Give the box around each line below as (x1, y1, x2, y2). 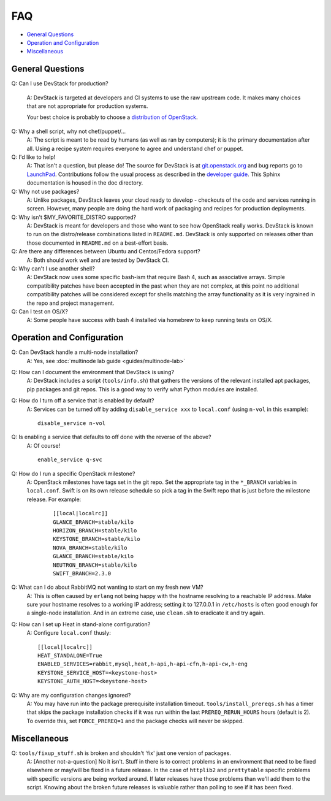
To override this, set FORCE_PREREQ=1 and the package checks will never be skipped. (26, 717, 245, 724)
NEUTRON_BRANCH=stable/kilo (53, 561, 137, 569)
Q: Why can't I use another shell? (11, 265, 95, 272)
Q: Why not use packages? (11, 188, 80, 195)
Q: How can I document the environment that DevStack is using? (11, 369, 175, 376)
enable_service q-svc (37, 456, 102, 463)
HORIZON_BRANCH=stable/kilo (53, 527, 137, 534)
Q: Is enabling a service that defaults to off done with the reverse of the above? (11, 433, 211, 441)
